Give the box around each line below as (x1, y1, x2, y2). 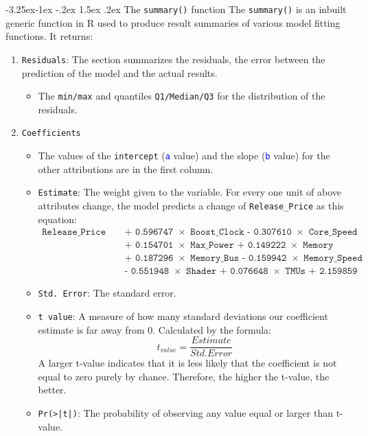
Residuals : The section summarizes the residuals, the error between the (21, 51, 325, 66)
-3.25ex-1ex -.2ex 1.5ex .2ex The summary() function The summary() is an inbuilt (5, 2, 347, 16)
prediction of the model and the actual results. (21, 65, 218, 80)
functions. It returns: (5, 29, 93, 43)
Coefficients (21, 128, 81, 139)
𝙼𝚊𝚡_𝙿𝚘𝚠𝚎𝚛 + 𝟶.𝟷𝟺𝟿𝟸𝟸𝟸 (190, 240, 286, 251)
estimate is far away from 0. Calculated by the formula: (38, 322, 271, 336)
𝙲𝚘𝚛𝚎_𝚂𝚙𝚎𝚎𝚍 (308, 227, 358, 238)
